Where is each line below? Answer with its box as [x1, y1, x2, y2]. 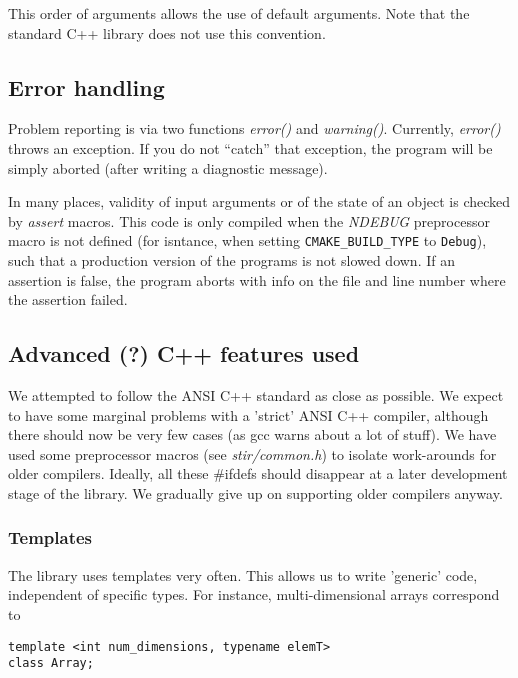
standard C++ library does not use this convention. [8, 22, 326, 43]
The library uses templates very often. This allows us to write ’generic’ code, [8, 564, 478, 585]
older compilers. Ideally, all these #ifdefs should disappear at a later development [8, 463, 508, 484]
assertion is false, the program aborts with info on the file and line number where [8, 269, 506, 290]
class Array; [8, 656, 94, 671]
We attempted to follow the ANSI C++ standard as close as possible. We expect [8, 385, 504, 405]
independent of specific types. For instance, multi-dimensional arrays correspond [8, 584, 500, 605]
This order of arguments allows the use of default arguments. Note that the [8, 3, 470, 23]
